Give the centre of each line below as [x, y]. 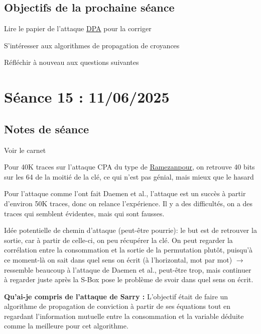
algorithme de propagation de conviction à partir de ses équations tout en [117, 306]
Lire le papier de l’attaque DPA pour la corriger [78, 28]
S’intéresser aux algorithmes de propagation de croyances [92, 45]
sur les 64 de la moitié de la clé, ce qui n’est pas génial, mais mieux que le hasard [129, 176]
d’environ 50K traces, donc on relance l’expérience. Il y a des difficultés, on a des [128, 203]
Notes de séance [47, 129]
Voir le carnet [25, 150]
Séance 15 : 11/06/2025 [87, 97]
